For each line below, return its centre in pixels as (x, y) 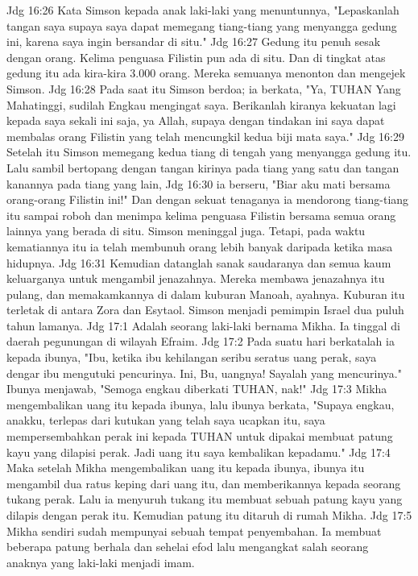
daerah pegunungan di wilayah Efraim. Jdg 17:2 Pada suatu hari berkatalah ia (201, 341)
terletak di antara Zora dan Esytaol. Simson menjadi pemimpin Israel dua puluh (205, 310)
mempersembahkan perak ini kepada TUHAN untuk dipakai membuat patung (200, 436)
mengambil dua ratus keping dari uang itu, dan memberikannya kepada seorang (204, 483)
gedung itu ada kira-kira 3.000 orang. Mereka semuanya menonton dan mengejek (206, 73)
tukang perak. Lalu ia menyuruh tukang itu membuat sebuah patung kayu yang (205, 499)
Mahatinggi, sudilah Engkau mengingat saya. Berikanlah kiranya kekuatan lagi (201, 104)
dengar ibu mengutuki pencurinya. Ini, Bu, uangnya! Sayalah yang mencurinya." (204, 373)
